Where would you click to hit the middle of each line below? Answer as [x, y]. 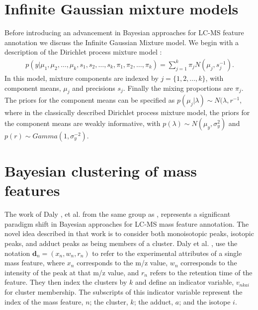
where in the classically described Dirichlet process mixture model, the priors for [127, 112]
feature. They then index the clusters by [66, 282]
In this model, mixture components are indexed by [82, 78]
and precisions [94, 88]
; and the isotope [205, 301]
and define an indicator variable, [185, 282]
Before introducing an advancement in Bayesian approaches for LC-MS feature [124, 32]
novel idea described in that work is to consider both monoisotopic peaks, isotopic [129, 233]
